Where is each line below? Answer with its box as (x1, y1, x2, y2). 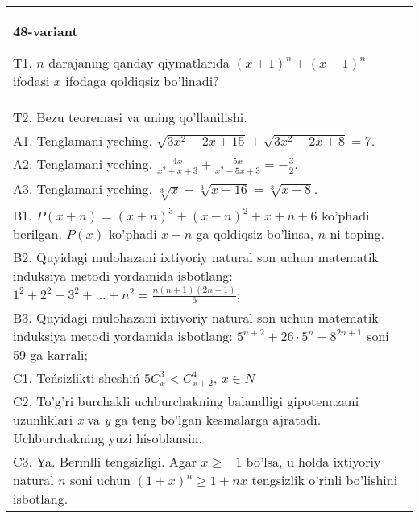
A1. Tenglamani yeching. (13, 131, 152, 150)
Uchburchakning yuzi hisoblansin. (13, 429, 202, 448)
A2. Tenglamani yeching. (13, 154, 152, 173)
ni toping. (330, 224, 385, 243)
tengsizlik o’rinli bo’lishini (251, 471, 398, 490)
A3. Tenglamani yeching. (13, 179, 152, 199)
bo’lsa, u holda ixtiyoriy (246, 452, 381, 471)
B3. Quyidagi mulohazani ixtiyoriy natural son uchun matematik (13, 308, 379, 327)
